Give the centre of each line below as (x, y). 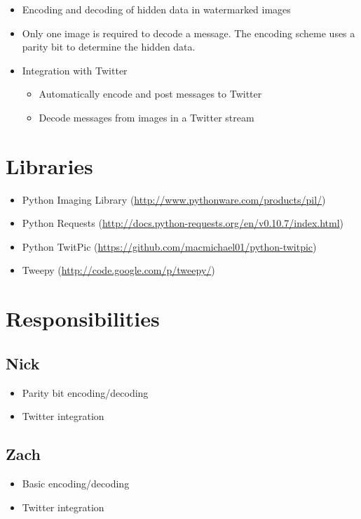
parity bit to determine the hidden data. (109, 47)
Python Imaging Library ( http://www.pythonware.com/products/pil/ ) (174, 199)
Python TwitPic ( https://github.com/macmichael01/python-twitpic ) (169, 246)
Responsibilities (83, 318)
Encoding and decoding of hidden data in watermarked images (156, 9)
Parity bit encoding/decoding (85, 392)
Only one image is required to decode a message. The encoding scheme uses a (189, 33)
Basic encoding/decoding (76, 484)
